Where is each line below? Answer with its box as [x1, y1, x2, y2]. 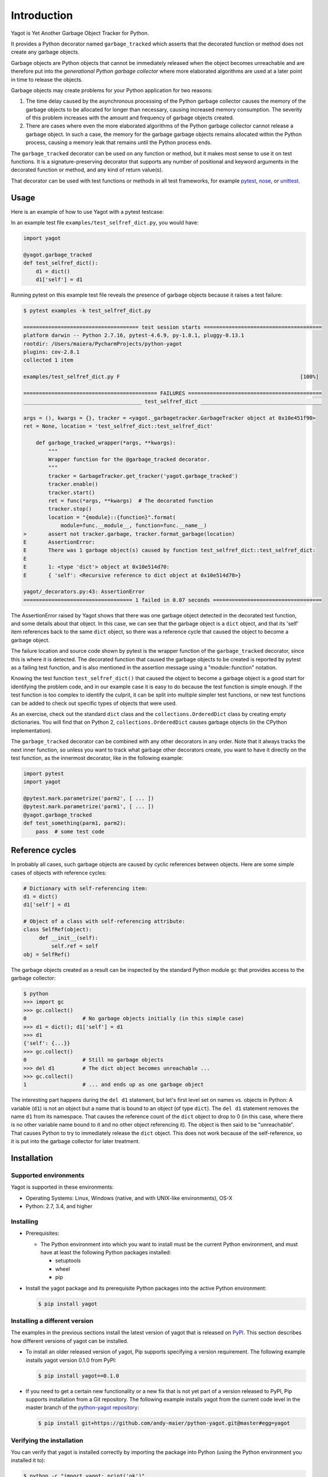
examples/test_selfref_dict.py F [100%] [23, 373, 319, 380]
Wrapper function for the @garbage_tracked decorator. [48, 456, 211, 463]
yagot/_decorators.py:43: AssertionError [23, 588, 145, 595]
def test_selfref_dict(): [23, 260, 99, 266]
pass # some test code [35, 828, 104, 835]
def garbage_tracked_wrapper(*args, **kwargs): [35, 440, 176, 446]
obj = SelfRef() [23, 951, 71, 958]
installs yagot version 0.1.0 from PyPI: [25, 1356, 117, 1364]
